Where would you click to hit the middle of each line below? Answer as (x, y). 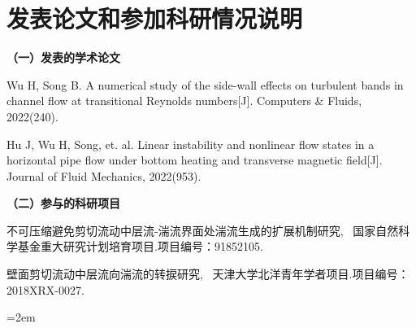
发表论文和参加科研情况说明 (155, 18)
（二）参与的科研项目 (63, 203)
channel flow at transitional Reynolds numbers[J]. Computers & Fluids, (184, 101)
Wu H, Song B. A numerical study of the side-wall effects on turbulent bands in (205, 84)
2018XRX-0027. (45, 289)
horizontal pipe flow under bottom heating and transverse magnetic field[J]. (195, 160)
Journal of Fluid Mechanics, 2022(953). (104, 175)
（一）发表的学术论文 (63, 57)
